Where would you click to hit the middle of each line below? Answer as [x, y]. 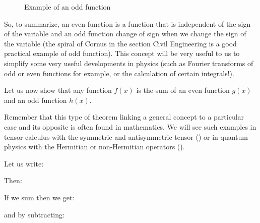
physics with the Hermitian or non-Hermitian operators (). [94, 147]
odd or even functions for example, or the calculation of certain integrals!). [119, 73]
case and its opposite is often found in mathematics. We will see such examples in [130, 126]
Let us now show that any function [58, 90]
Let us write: [24, 163]
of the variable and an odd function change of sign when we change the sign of [125, 34]
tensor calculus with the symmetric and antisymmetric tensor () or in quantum [126, 136]
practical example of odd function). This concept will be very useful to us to [122, 53]
